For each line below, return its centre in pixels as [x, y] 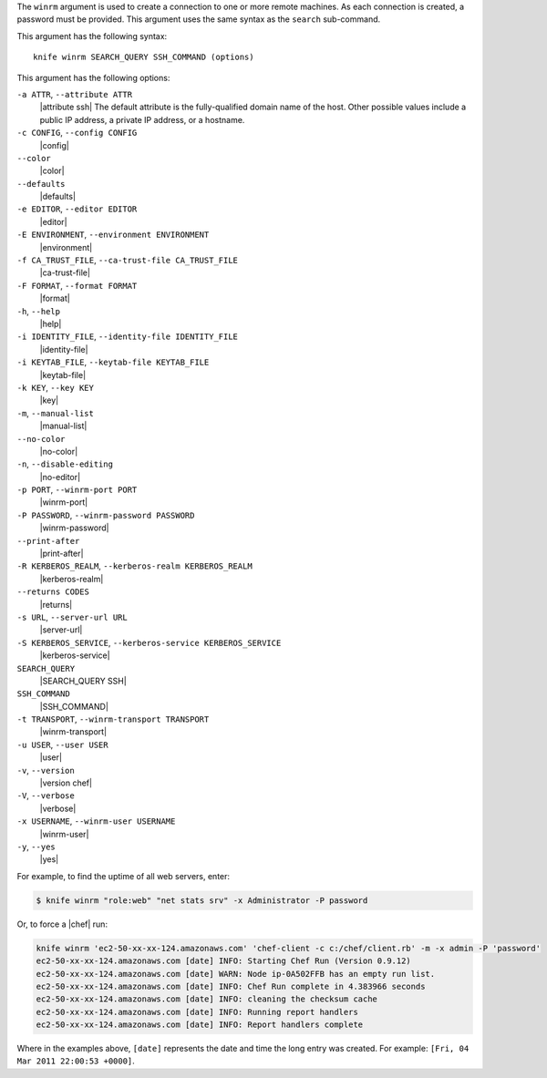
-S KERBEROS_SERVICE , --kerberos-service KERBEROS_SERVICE [149, 642]
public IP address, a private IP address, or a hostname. [142, 119]
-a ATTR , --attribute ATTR [74, 94]
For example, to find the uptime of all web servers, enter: [124, 876]
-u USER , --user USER [62, 744]
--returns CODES [53, 592]
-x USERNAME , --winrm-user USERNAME [96, 821]
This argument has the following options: [93, 77]
